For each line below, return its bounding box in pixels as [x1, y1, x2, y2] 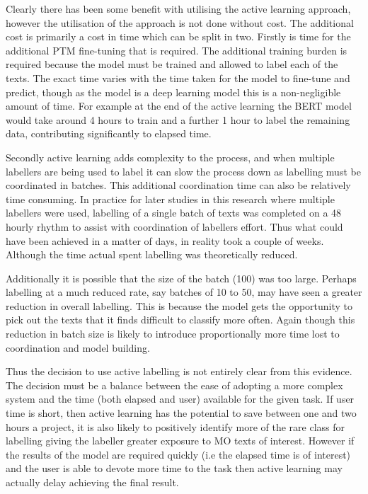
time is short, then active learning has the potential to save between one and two [6, 406, 357, 420]
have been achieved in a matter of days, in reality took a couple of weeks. [6, 233, 324, 248]
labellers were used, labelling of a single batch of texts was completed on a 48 [6, 205, 342, 220]
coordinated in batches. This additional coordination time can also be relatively [6, 178, 351, 193]
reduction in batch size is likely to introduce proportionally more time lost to [6, 326, 340, 341]
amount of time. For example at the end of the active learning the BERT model [6, 98, 352, 113]
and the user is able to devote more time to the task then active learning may [6, 461, 343, 476]
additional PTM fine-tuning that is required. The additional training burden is [6, 42, 347, 57]
